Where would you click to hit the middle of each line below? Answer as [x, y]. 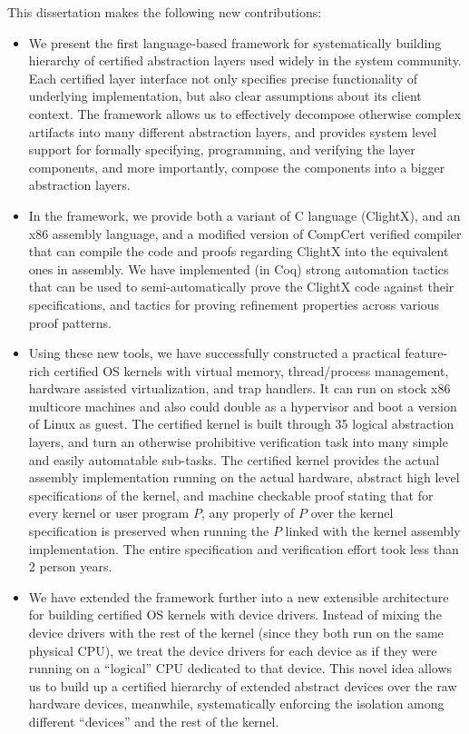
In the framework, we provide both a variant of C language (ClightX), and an [244, 215]
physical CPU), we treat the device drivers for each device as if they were [233, 650]
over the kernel [352, 513]
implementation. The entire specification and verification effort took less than [244, 548]
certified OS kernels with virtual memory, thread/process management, [251, 370]
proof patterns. [70, 322]
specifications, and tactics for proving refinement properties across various [234, 304]
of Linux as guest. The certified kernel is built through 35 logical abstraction [241, 424]
